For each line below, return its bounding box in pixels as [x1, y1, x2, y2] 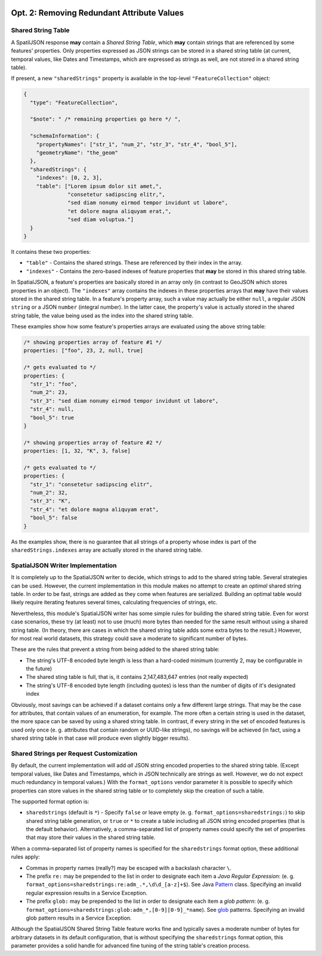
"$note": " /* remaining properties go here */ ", [30, 116, 181, 122]
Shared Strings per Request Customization [11, 749, 138, 758]
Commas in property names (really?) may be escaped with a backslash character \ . [26, 864, 232, 871]
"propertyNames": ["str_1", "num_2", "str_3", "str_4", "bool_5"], [36, 141, 238, 147]
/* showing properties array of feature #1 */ [23, 339, 162, 346]
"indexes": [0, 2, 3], [36, 174, 103, 182]
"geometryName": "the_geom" [36, 149, 119, 156]
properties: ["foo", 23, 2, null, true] [23, 347, 143, 354]
